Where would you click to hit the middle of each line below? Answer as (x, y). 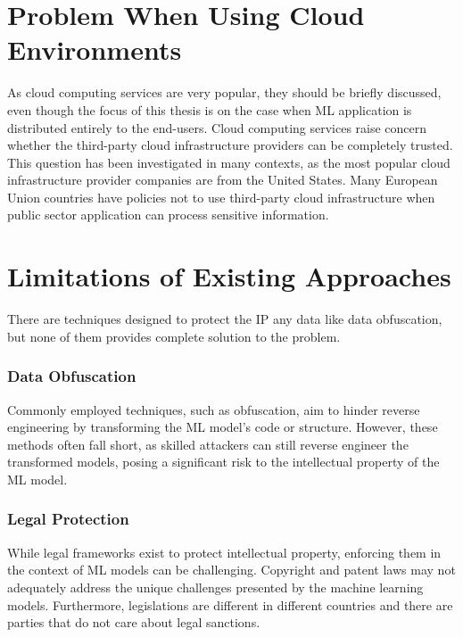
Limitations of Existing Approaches (229, 276)
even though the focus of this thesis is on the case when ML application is (210, 109)
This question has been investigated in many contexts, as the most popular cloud (229, 162)
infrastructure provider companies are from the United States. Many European (223, 180)
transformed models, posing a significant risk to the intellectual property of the (223, 462)
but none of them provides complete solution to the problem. (174, 336)
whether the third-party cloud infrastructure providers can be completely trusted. (230, 145)
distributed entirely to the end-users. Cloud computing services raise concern (217, 127)
